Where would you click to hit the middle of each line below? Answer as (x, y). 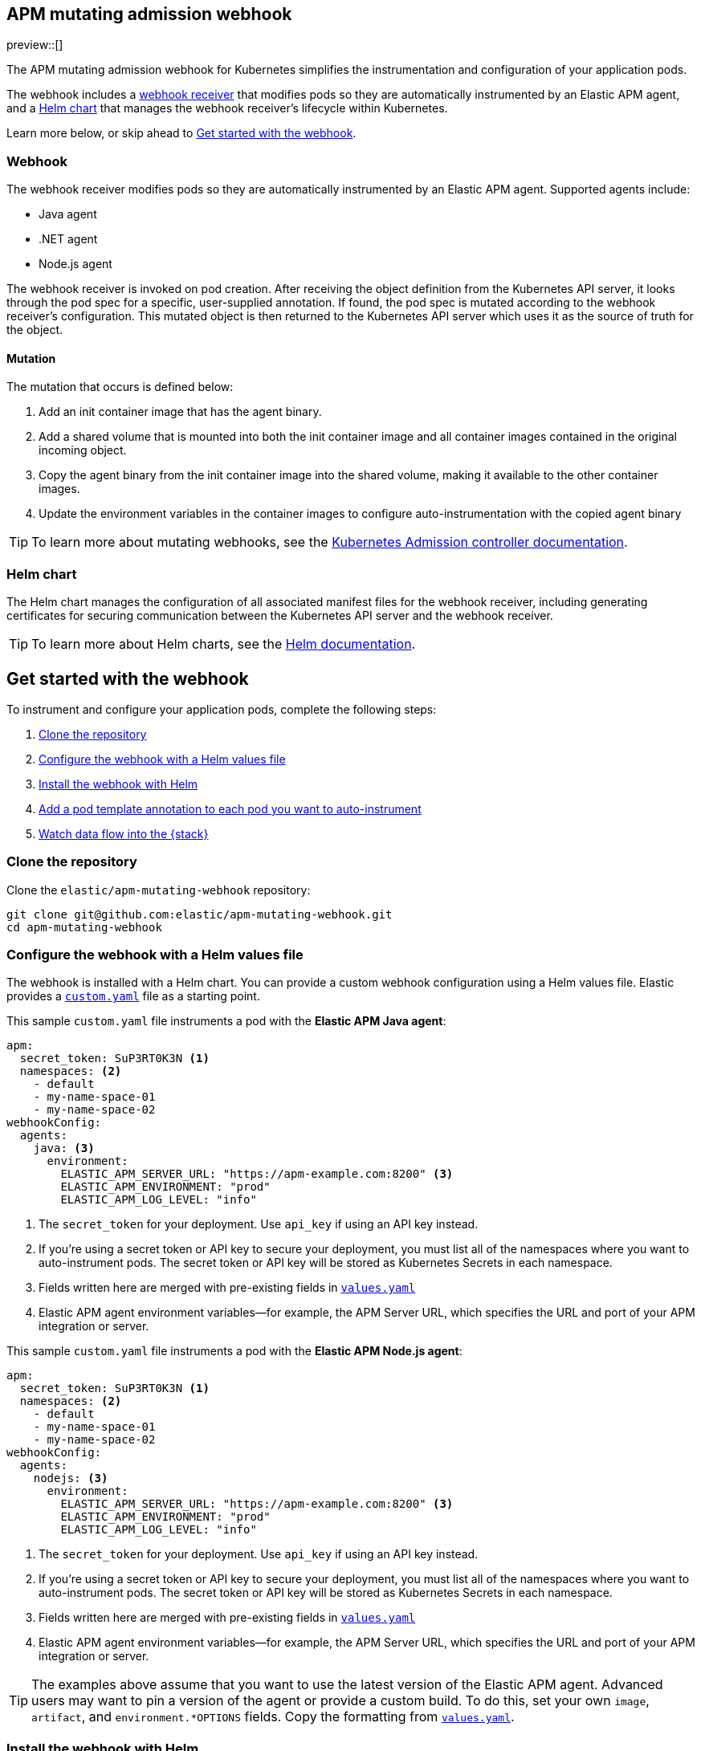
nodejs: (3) (71, 1478)
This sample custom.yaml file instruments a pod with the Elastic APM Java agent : (226, 1021)
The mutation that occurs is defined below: (120, 387)
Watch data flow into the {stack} (124, 833)
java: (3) (64, 1148)
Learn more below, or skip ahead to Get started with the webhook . (181, 133)
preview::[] (35, 45)
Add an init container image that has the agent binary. (180, 412)
